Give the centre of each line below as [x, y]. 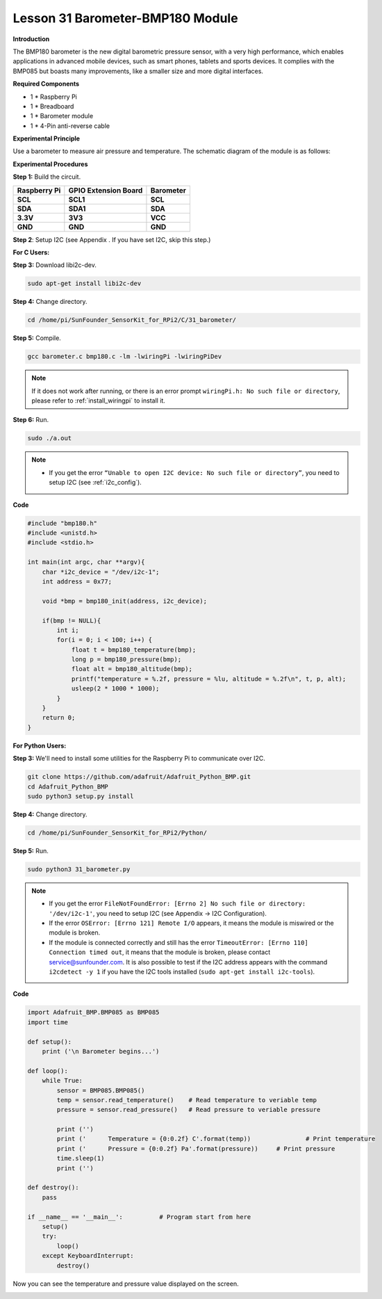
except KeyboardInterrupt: [88, 1256]
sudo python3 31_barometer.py [79, 869]
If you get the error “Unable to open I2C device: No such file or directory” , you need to [194, 472]
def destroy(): [53, 1188]
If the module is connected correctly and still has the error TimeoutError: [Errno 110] [178, 942]
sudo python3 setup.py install [81, 796]
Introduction [31, 39]
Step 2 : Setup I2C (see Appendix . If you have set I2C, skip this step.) [112, 239]
